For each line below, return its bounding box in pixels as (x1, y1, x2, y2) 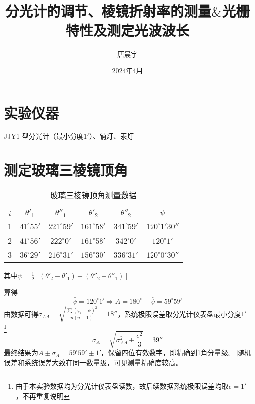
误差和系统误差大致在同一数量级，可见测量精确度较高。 (4, 357, 182, 367)
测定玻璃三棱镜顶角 (4, 160, 128, 180)
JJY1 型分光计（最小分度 (4, 131, 84, 141)
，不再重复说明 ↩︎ (15, 390, 70, 401)
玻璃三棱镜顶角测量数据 (50, 189, 137, 201)
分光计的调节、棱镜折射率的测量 (5, 1, 212, 21)
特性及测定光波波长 (65, 20, 189, 40)
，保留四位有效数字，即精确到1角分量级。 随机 (101, 347, 251, 358)
